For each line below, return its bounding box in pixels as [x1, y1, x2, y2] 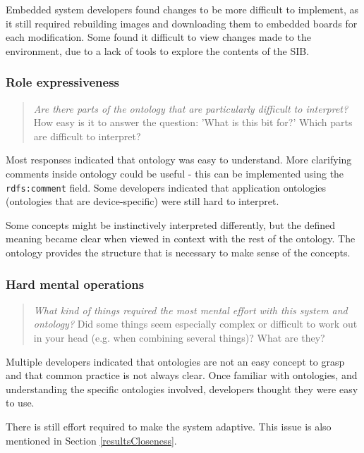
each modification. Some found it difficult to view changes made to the [6, 30, 311, 44]
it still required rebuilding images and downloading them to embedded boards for [6, 15, 358, 30]
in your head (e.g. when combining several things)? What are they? [33, 330, 325, 345]
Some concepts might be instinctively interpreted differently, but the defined [6, 217, 335, 232]
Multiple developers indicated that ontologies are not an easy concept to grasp [6, 354, 345, 368]
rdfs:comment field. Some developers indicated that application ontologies [6, 180, 327, 194]
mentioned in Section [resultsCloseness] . [6, 433, 177, 447]
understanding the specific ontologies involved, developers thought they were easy [6, 381, 358, 396]
